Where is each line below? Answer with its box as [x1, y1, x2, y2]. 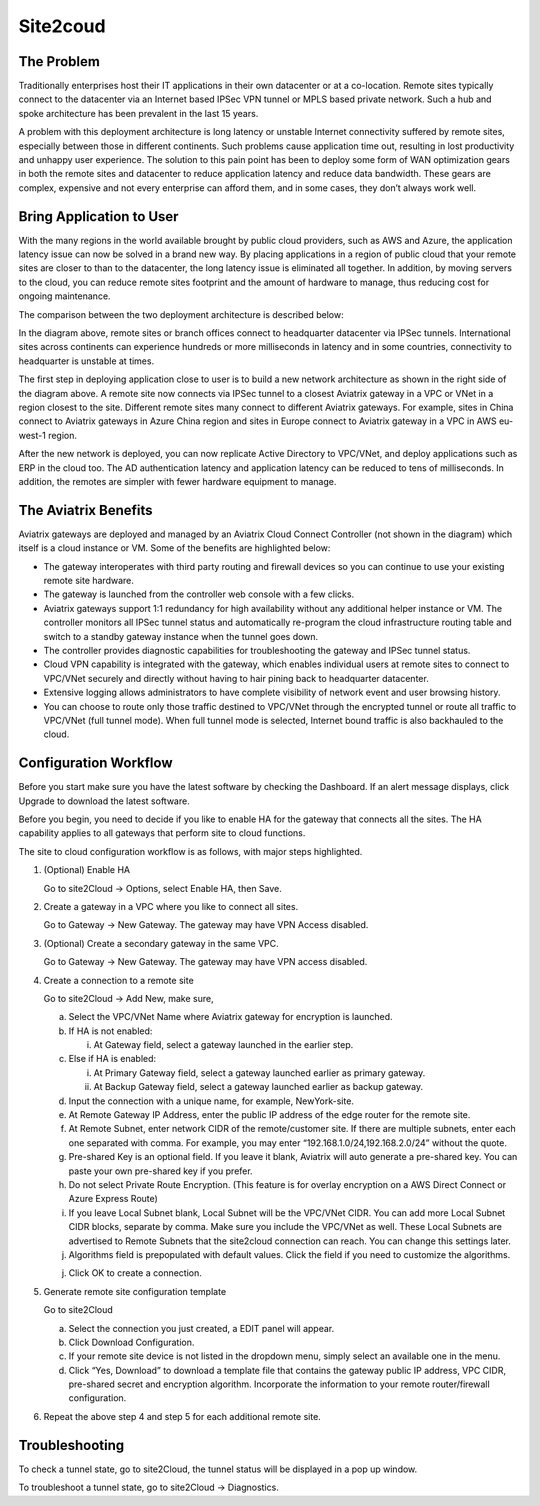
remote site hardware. [43, 575, 135, 587]
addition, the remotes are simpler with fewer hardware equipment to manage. [18, 475, 337, 487]
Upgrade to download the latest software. [18, 795, 190, 807]
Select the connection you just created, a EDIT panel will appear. [68, 1322, 335, 1334]
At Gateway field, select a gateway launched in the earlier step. [93, 1039, 354, 1051]
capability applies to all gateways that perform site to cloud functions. [18, 827, 306, 839]
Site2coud [18, 15, 106, 37]
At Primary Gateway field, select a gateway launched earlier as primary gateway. [93, 1066, 426, 1079]
